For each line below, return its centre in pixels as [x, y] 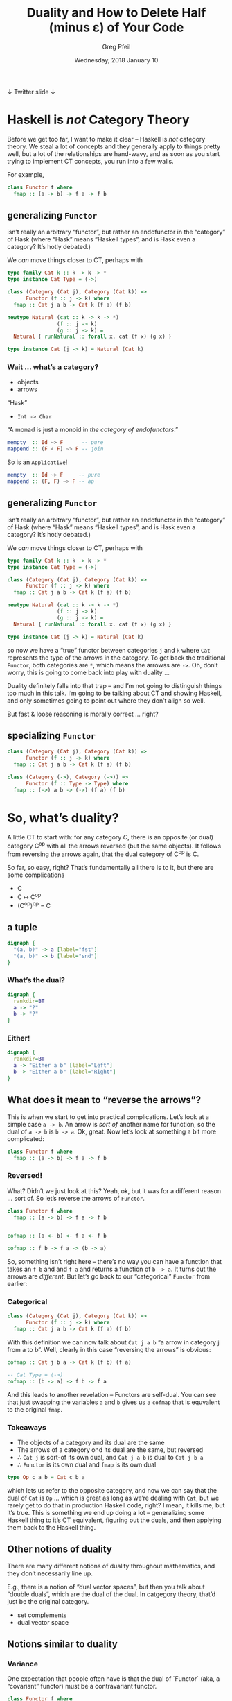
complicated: [26, 1138]
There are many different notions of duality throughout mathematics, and [111, 1566]
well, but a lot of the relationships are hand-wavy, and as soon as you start [114, 153]
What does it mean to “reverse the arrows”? [104, 1100]
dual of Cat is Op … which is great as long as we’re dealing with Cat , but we [113, 1498]
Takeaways [27, 1427]
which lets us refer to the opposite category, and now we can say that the [112, 1490]
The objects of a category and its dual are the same [91, 1443]
